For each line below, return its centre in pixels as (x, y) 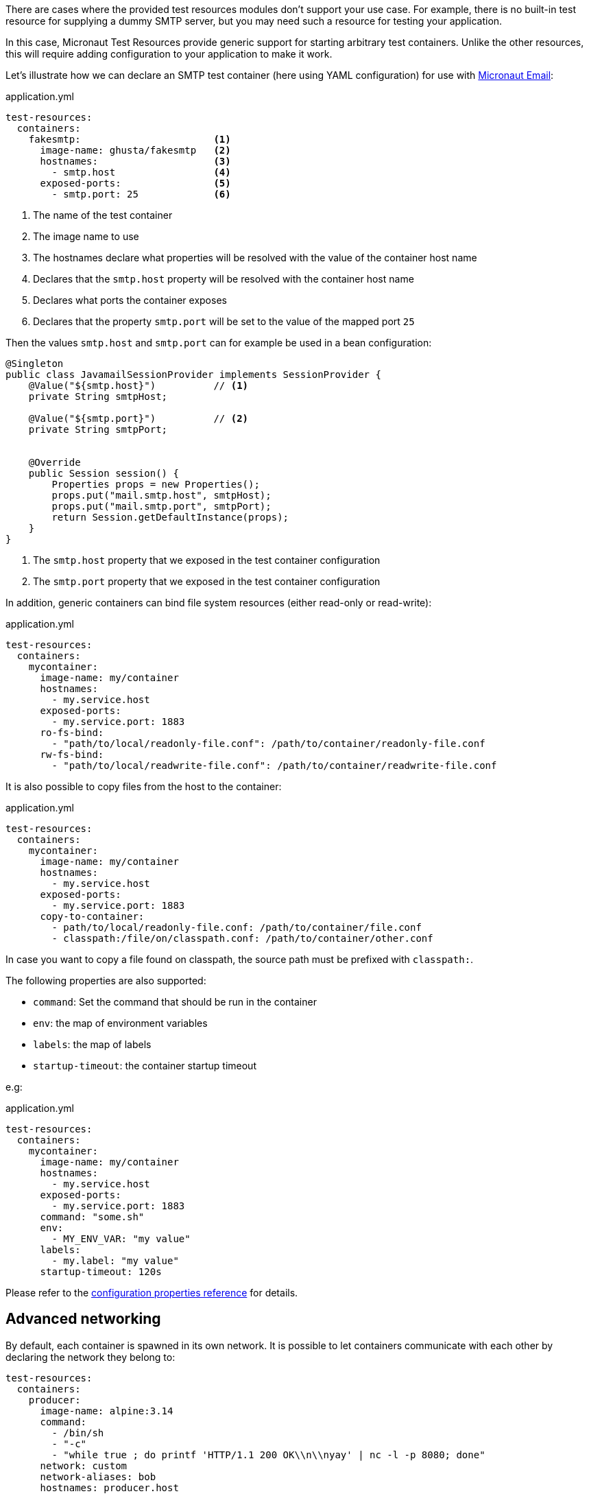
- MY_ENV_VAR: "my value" (121, 1239)
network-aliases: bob (98, 1476)
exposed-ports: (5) (135, 183)
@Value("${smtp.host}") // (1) (139, 385)
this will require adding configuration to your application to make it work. (169, 54)
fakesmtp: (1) (130, 139)
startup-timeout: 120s (101, 1272)
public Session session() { (104, 473)
